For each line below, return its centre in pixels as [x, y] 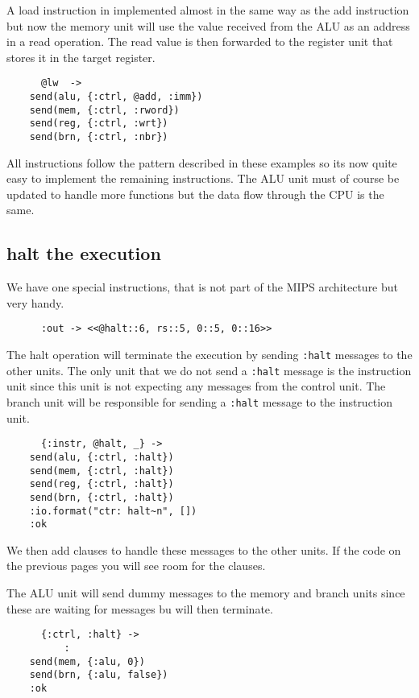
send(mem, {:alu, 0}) [87, 661]
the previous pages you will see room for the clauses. [136, 566]
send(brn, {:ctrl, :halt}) [102, 497]
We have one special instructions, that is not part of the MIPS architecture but [203, 287]
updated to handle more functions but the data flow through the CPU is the [195, 194]
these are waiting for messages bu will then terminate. [140, 608]
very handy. [35, 302]
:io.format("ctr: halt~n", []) [113, 511]
